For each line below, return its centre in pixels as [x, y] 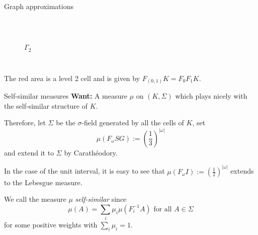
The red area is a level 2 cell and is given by [72, 78]
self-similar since [101, 199]
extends [242, 171]
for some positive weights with [51, 225]
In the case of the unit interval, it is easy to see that [84, 171]
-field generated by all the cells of [133, 123]
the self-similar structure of [46, 105]
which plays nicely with [211, 96]
